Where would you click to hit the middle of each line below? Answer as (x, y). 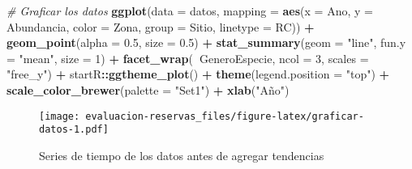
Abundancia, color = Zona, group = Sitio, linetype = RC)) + (161, 26)
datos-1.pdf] (74, 130)
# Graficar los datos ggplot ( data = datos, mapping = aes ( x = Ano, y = (190, 11)
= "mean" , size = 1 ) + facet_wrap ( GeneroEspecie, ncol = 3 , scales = (188, 58)
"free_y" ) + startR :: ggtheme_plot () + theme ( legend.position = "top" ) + (198, 74)
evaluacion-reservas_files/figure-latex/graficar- (225, 116)
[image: (60, 116)
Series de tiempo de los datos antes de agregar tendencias (182, 155)
